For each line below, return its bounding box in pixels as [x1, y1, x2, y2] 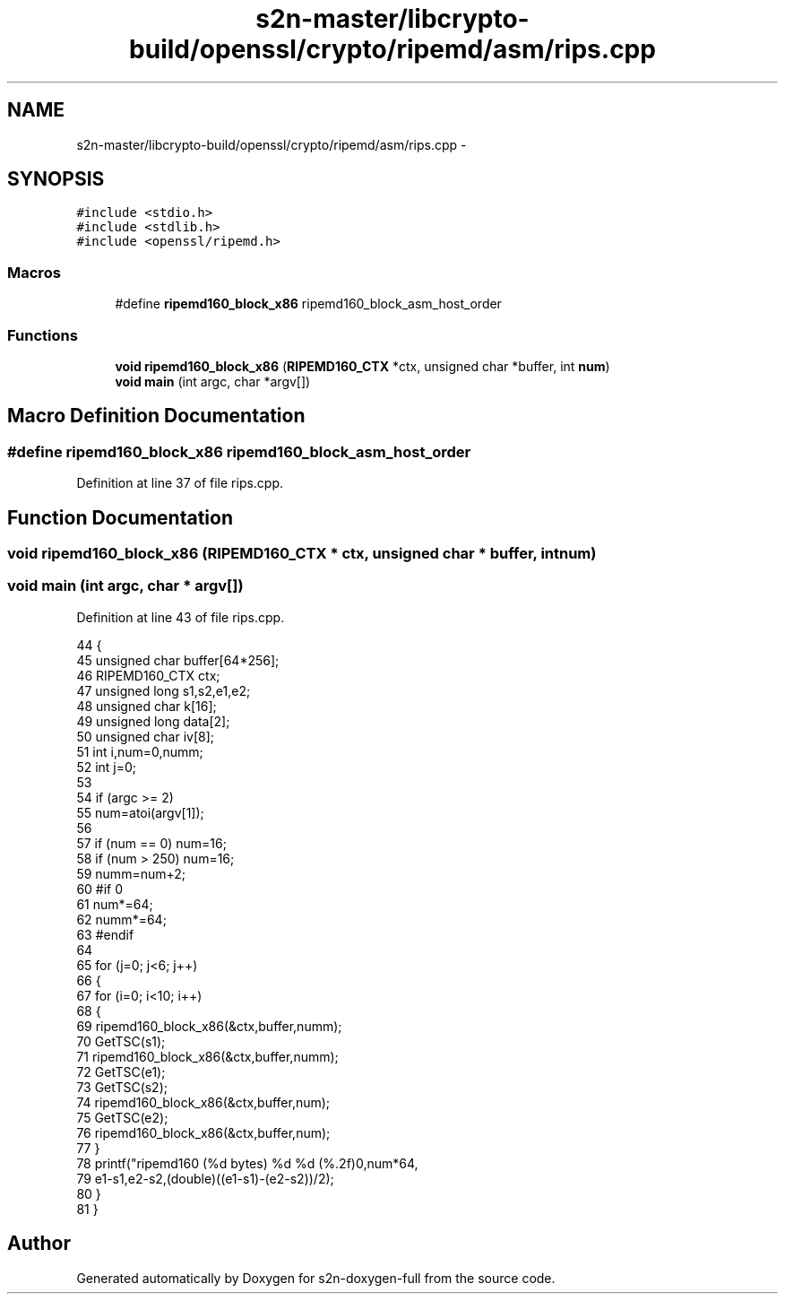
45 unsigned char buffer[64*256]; [76, 652, 280, 668]
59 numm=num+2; [76, 865, 186, 881]
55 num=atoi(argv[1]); [76, 804, 204, 820]
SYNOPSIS [7, 168, 105, 191]
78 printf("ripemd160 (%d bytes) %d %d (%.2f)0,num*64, [76, 1155, 418, 1171]
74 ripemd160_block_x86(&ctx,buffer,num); [76, 1094, 331, 1110]
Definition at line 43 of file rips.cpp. [76, 609, 285, 625]
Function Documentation [7, 506, 233, 529]
